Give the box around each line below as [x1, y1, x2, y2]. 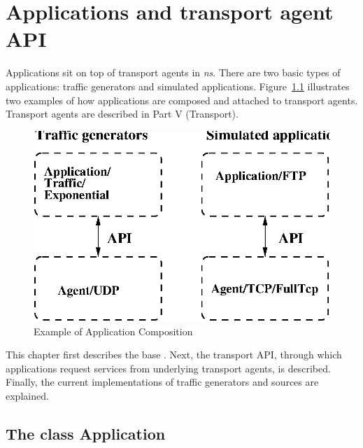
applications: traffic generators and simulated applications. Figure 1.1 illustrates [6, 78, 350, 93]
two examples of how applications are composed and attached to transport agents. [6, 92, 358, 107]
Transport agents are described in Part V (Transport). [6, 106, 239, 121]
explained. [6, 388, 49, 402]
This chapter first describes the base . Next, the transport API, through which [6, 347, 342, 362]
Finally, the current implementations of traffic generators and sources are [6, 374, 319, 389]
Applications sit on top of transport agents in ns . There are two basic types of [6, 65, 341, 80]
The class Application [6, 422, 166, 444]
